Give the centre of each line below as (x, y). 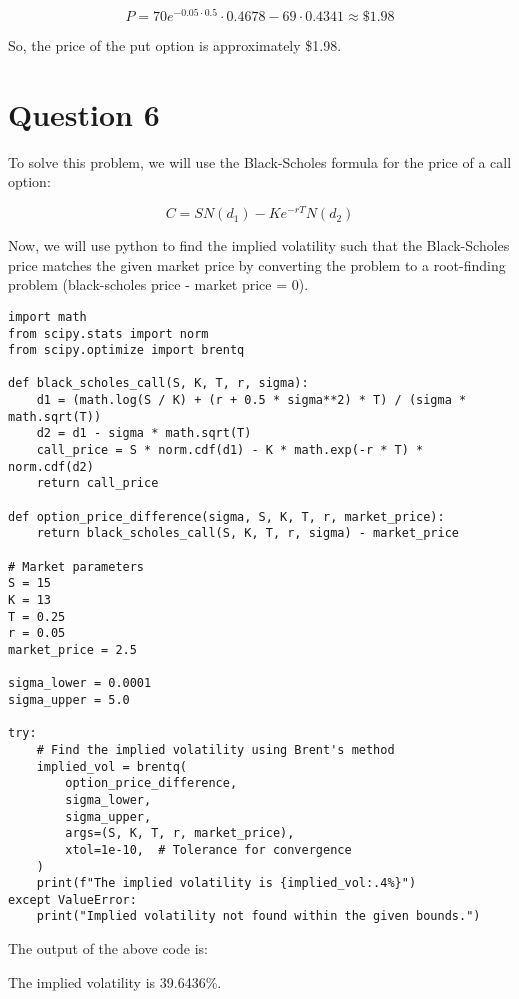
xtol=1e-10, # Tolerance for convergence (208, 849)
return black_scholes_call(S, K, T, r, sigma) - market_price (248, 533)
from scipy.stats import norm (108, 333)
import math (47, 316)
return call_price (97, 483)
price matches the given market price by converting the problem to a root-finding (257, 264)
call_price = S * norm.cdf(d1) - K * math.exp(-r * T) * (230, 450)
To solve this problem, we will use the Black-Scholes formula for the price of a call (260, 161)
